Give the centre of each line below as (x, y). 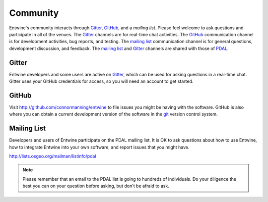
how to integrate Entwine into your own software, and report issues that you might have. (99, 147)
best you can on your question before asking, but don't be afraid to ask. (96, 186)
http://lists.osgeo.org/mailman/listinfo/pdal (53, 156)
